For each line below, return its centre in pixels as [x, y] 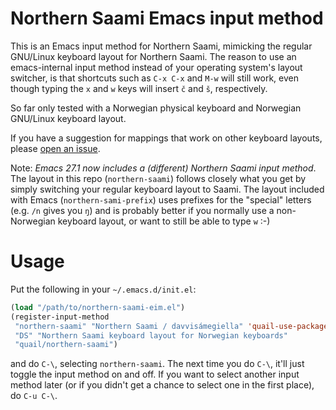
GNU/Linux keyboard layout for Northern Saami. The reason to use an [153, 56]
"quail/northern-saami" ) [66, 345]
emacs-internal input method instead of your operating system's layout [156, 67]
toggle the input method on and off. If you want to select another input [155, 374]
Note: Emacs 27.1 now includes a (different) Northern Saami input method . [163, 168]
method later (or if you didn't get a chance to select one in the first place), [162, 385]
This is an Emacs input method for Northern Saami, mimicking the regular [161, 46]
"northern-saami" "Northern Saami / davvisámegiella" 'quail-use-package [171, 326]
